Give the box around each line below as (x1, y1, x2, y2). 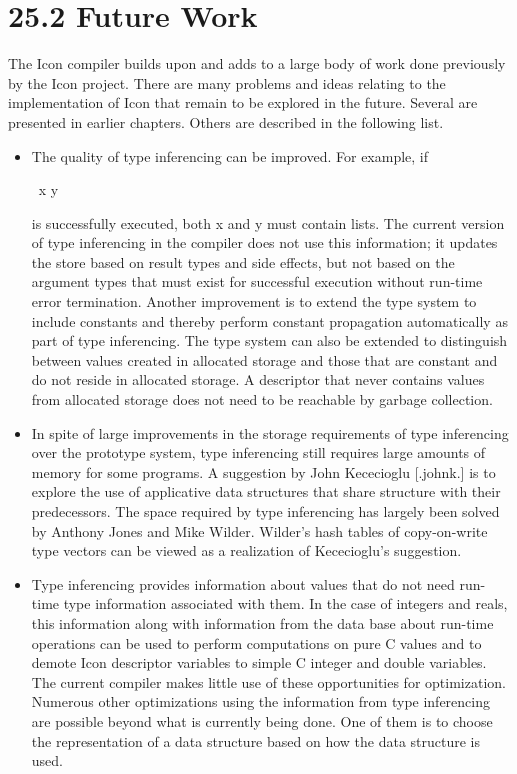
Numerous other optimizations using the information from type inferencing (31, 691, 490, 712)
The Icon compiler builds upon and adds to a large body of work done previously (8, 53, 506, 74)
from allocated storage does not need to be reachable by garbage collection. (31, 389, 493, 410)
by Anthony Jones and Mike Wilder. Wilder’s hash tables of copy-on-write (31, 520, 488, 541)
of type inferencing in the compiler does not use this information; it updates (31, 232, 498, 253)
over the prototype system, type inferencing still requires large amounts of (31, 442, 486, 463)
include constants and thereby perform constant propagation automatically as (31, 310, 508, 331)
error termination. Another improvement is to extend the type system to (31, 291, 477, 312)
